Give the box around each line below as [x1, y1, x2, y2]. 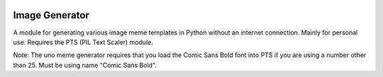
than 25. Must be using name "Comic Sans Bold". [13, 61, 157, 69]
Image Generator [13, 9, 90, 21]
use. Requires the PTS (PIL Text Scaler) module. [13, 37, 154, 46]
